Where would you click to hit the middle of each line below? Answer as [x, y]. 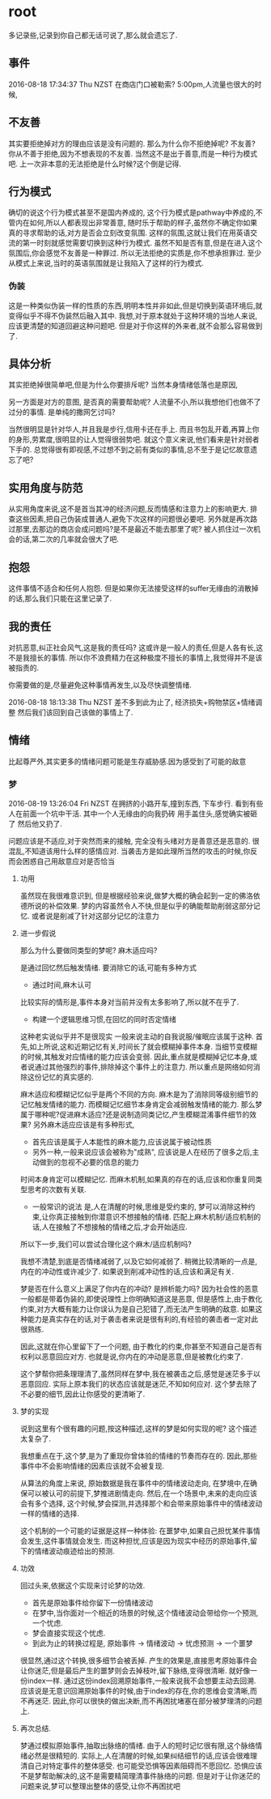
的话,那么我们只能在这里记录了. [60, 599]
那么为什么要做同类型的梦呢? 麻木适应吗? [89, 951]
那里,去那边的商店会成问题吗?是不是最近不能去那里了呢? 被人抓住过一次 [134, 529]
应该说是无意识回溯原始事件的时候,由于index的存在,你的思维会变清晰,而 [138, 1691]
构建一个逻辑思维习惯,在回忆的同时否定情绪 [104, 1019]
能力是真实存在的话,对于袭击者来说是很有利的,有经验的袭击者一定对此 [143, 1319]
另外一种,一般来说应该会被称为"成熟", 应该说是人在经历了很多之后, [142, 1152]
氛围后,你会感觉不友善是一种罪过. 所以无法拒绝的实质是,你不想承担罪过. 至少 [135, 253]
